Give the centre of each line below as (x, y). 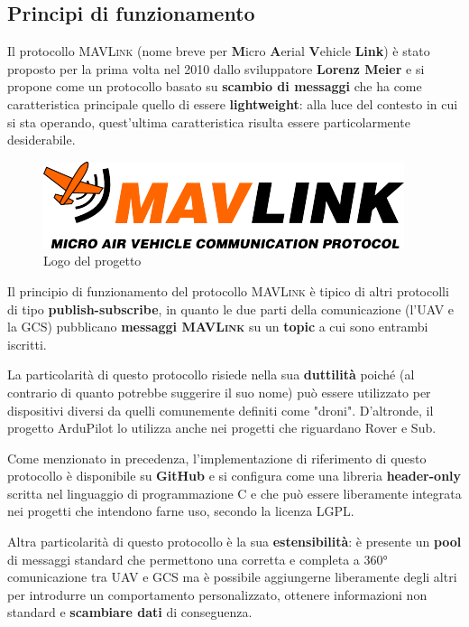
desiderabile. (41, 140)
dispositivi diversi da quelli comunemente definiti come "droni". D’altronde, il (221, 410)
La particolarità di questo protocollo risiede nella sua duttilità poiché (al (211, 374)
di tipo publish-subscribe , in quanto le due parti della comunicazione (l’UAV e (231, 309)
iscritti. (27, 344)
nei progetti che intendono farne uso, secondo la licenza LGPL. (181, 511)
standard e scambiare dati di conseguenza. (130, 612)
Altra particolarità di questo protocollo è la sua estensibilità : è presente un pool (234, 542)
